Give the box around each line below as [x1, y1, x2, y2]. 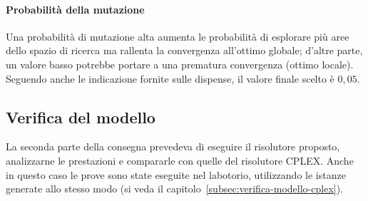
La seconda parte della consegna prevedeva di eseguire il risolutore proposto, [6, 139, 340, 154]
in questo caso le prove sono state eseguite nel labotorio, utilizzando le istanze [6, 167, 346, 182]
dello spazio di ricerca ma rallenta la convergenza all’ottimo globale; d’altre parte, [6, 43, 363, 58]
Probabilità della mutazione [6, 1, 145, 16]
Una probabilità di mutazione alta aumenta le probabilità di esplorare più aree [6, 29, 349, 43]
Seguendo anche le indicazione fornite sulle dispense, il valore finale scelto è [6, 71, 334, 86]
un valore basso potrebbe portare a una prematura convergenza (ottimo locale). [6, 56, 354, 71]
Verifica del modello [6, 105, 155, 128]
